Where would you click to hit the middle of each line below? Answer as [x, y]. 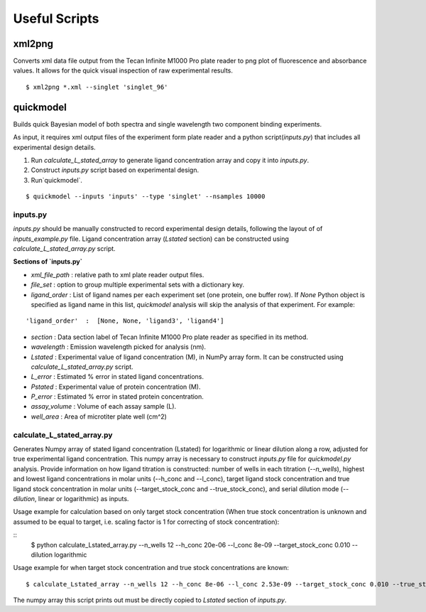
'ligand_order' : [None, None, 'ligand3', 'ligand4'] [125, 321]
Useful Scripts [56, 18]
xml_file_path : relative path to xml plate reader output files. [118, 274]
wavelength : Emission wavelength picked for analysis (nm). [118, 347]
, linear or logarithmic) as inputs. [82, 498]
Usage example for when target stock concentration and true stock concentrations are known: [151, 568]
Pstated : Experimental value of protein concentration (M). [116, 387]
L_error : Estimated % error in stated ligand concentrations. [117, 377]
